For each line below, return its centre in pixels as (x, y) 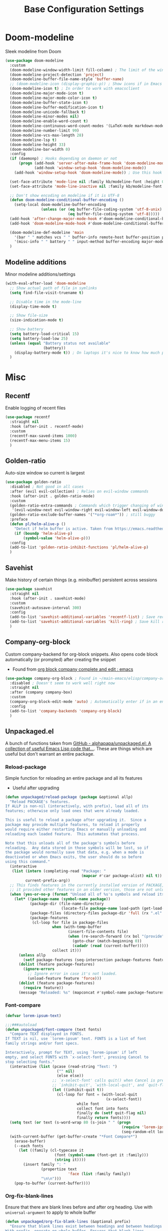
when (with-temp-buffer (77, 927)
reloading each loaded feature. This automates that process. (72, 834)
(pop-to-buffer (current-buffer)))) (52, 1183)
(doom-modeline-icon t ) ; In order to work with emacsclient (75, 89)
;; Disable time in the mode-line (45, 302)
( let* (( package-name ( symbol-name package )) (62, 899)
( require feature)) (43, 988)
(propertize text (59, 1169)
